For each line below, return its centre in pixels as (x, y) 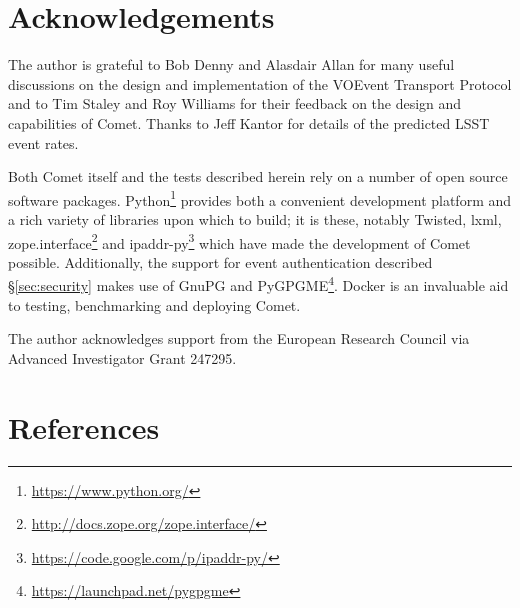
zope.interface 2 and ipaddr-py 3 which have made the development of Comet (239, 241)
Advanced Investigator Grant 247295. (122, 357)
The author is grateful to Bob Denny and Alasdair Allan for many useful (231, 64)
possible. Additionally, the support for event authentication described (220, 261)
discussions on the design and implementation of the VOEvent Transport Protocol (260, 83)
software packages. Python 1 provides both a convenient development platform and (260, 198)
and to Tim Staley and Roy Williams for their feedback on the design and (235, 103)
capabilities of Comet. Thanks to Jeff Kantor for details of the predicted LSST (249, 122)
